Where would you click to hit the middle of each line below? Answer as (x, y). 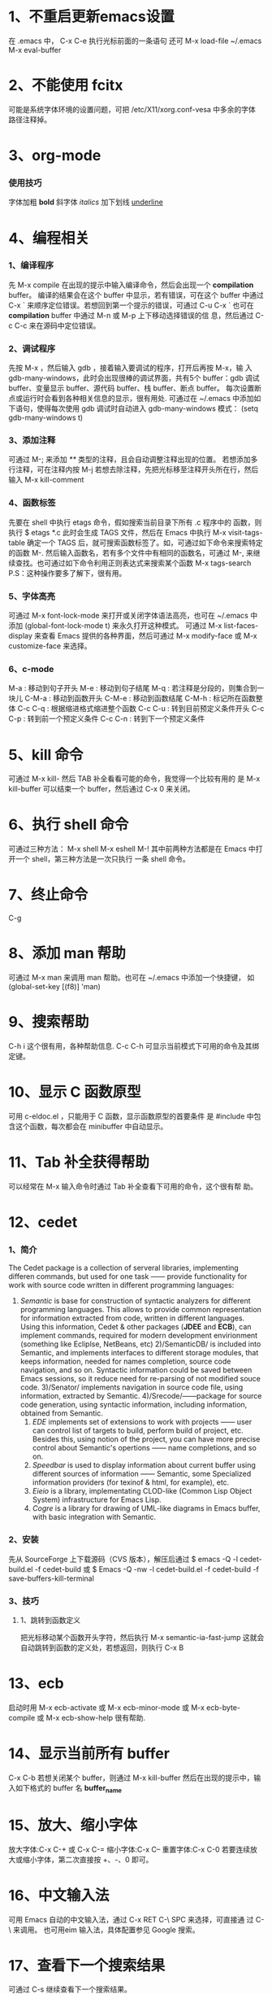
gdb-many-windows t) (46, 418)
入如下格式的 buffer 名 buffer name (65, 1789)
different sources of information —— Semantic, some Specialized (142, 1474)
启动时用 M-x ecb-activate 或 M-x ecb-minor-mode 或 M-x (107, 1707)
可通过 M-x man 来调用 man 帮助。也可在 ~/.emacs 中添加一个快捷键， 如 (132, 978)
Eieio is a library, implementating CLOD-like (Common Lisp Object (142, 1491)
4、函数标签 (32, 503)
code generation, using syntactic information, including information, (134, 1405)
